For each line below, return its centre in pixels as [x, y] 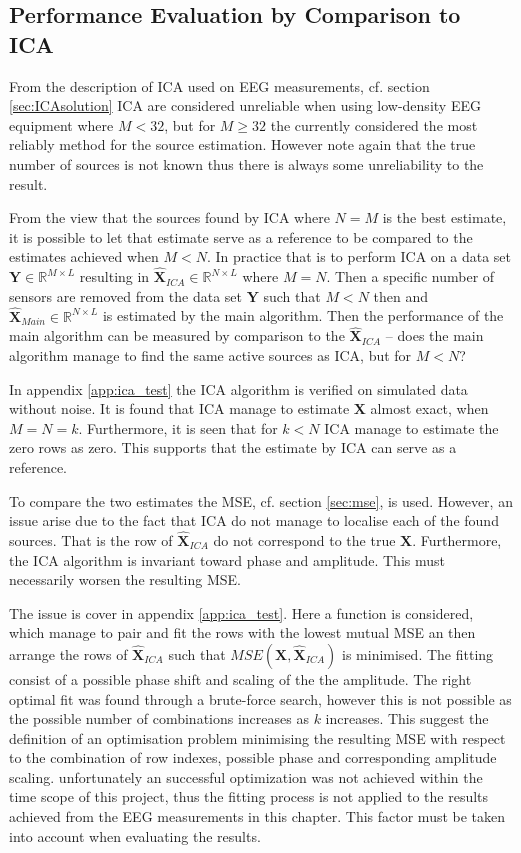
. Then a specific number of [410, 276]
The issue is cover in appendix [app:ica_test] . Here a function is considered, [241, 612]
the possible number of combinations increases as [159, 718]
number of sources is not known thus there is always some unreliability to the [246, 163]
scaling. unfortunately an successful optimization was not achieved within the [246, 776]
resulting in [114, 276]
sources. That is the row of [91, 539]
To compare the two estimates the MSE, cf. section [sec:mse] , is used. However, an [261, 500]
